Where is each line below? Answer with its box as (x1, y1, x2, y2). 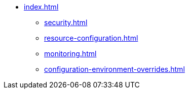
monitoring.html (44, 49, 97, 58)
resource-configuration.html (44, 34, 138, 42)
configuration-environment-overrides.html (44, 65, 185, 73)
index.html (24, 3, 59, 11)
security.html (44, 18, 88, 27)
